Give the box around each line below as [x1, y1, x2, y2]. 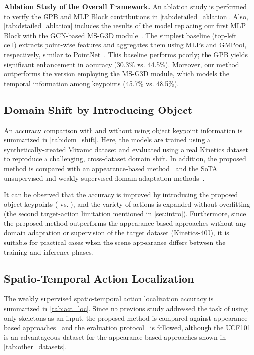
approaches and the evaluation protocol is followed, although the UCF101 [23, 322, 251, 333]
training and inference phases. [4, 246, 93, 257]
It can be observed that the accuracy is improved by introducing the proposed [4, 189, 238, 200]
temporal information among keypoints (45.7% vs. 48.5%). [4, 78, 179, 88]
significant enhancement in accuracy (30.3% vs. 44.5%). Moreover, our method [4, 59, 239, 69]
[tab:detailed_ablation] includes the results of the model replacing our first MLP [4, 21, 246, 31]
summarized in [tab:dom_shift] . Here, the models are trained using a [4, 134, 211, 145]
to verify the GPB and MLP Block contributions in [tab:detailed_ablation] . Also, [4, 11, 248, 21]
